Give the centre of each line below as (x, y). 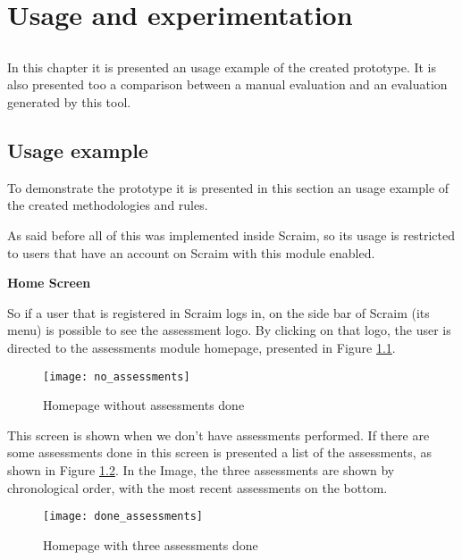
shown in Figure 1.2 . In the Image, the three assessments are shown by (201, 469)
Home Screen (49, 283)
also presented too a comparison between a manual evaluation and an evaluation (227, 84)
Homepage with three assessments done (151, 544)
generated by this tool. (69, 101)
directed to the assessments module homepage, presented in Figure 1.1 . (202, 347)
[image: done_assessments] (123, 517)
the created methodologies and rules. (108, 205)
